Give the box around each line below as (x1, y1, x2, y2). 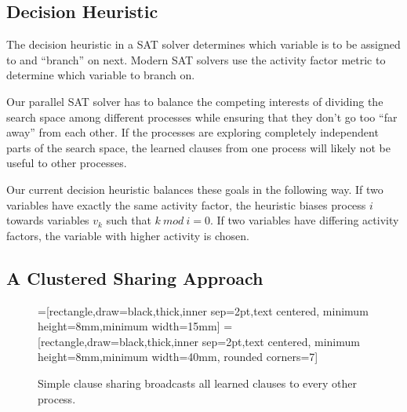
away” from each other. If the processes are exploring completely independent (6, 124, 379, 140)
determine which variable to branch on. (6, 67, 195, 83)
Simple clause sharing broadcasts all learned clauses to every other (38, 374, 358, 391)
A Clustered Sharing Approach (6, 265, 263, 290)
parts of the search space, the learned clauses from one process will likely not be (6, 139, 391, 155)
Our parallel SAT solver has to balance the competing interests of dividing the (6, 93, 383, 109)
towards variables (6, 212, 89, 228)
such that (106, 212, 151, 228)
